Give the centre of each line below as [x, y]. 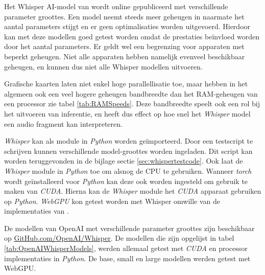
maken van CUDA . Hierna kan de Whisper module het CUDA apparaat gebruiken [133, 191]
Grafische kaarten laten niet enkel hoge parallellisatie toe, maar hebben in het [126, 84]
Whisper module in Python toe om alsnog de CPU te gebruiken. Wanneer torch [128, 170]
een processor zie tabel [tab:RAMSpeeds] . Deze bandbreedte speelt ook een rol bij [132, 104]
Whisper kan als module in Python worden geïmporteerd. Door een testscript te [129, 141]
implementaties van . [37, 211]
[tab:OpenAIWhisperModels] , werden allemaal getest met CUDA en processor [126, 248]
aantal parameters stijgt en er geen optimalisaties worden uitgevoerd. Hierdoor [127, 26]
